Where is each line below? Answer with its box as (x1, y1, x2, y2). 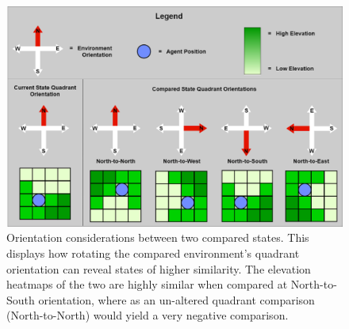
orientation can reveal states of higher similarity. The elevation (6, 260, 311, 277)
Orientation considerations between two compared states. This (6, 229, 309, 246)
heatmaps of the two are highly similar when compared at (6, 276, 288, 293)
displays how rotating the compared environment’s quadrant (6, 245, 300, 262)
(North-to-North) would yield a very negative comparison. (6, 307, 289, 323)
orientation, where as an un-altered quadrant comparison (38, 291, 315, 308)
